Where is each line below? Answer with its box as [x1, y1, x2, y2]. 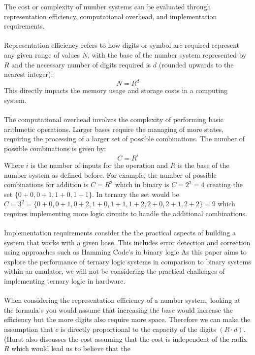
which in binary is [115, 179, 169, 190]
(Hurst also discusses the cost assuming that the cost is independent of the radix [4, 333, 247, 344]
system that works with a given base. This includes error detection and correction [4, 237, 251, 247]
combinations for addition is [4, 179, 89, 190]
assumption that [4, 324, 53, 334]
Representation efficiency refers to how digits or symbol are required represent [4, 40, 240, 50]
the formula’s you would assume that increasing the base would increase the [4, 304, 233, 315]
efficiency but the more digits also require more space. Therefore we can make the [4, 314, 251, 324]
